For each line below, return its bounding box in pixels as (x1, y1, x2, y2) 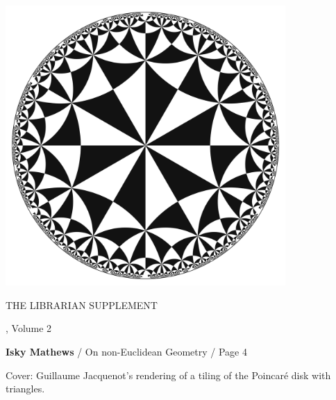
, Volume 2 (6, 321, 52, 335)
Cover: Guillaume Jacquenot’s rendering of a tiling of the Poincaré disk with (6, 367, 331, 382)
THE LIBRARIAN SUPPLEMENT (6, 297, 158, 312)
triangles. (6, 381, 45, 396)
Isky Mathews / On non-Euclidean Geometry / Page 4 (6, 344, 247, 358)
